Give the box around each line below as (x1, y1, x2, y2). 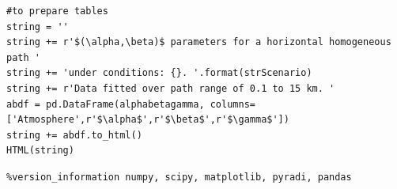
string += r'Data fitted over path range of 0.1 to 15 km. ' (6, 82, 335, 94)
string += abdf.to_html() (6, 129, 142, 141)
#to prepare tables (6, 6, 108, 17)
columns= (210, 98, 255, 110)
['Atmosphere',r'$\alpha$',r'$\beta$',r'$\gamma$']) (6, 114, 289, 126)
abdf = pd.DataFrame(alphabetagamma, (6, 98, 205, 110)
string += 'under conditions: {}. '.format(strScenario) (6, 67, 312, 79)
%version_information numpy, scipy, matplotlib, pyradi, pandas (6, 171, 352, 183)
